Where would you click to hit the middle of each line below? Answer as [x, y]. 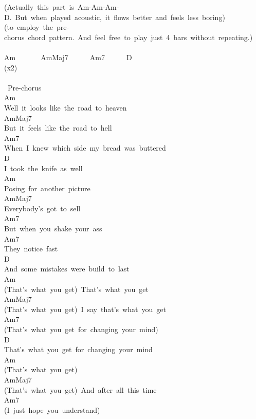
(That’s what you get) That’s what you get [76, 289]
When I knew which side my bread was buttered [85, 148]
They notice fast [31, 249]
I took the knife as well [43, 168]
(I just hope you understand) [52, 409]
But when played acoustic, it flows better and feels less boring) [120, 17]
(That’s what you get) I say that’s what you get [85, 309]
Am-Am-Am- [98, 7]
